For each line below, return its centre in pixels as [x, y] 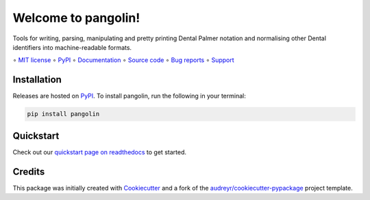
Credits [29, 172]
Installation [37, 80]
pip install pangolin [63, 114]
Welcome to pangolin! [76, 18]
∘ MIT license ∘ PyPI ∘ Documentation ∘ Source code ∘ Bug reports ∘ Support [123, 60]
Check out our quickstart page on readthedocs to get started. [99, 152]
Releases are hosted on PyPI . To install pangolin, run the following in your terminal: [129, 96]
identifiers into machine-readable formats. [72, 47]
